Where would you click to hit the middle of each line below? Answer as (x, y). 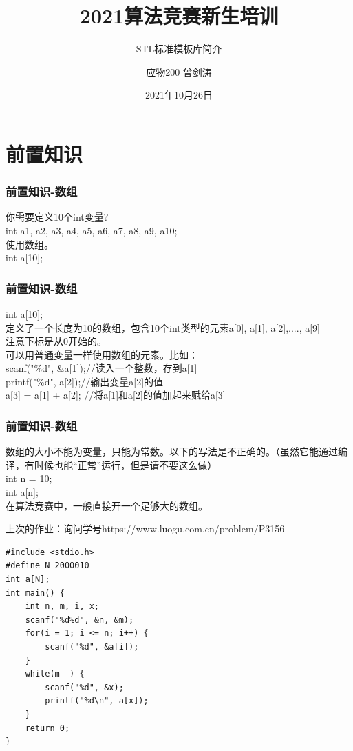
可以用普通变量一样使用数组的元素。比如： (102, 354)
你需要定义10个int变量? (57, 217)
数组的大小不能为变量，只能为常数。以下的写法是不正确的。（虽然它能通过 (172, 451)
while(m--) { (55, 674)
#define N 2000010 (47, 566)
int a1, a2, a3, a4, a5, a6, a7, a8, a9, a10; (92, 230)
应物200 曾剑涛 (179, 71)
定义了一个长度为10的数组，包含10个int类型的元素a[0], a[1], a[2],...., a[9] (163, 327)
